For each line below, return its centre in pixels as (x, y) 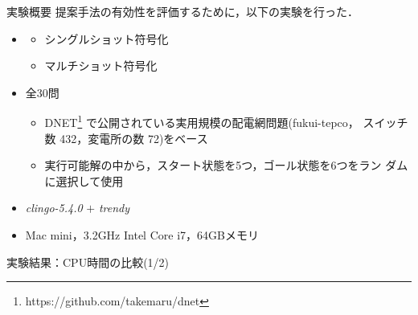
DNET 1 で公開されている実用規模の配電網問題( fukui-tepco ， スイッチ (226, 121)
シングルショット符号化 (107, 38)
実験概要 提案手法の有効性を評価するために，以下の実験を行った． (182, 11)
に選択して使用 (84, 180)
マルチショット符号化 (101, 65)
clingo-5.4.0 (54, 208)
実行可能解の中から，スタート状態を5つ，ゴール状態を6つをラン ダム (226, 165)
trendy (114, 208)
